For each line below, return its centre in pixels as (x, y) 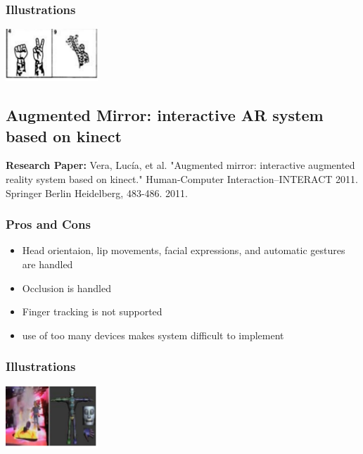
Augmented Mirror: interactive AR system (165, 115)
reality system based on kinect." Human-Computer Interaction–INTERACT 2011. (182, 179)
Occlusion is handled (66, 288)
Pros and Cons (48, 224)
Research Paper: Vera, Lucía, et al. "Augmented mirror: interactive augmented (180, 165)
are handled (47, 264)
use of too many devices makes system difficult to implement (153, 335)
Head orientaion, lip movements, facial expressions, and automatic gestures (184, 250)
